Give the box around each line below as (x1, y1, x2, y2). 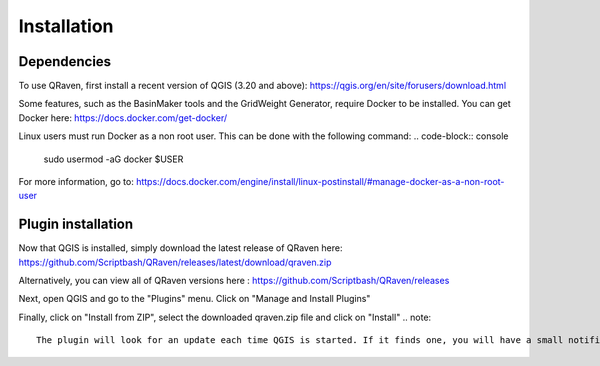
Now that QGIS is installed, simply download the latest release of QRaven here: (18, 242, 343, 254)
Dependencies (18, 53, 112, 70)
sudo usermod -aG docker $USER (43, 153, 184, 165)
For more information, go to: (18, 176, 134, 188)
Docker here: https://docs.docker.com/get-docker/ (18, 111, 228, 124)
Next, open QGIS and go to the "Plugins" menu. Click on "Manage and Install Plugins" (18, 293, 371, 305)
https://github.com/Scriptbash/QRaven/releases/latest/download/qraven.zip (18, 256, 332, 268)
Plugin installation (18, 216, 134, 233)
